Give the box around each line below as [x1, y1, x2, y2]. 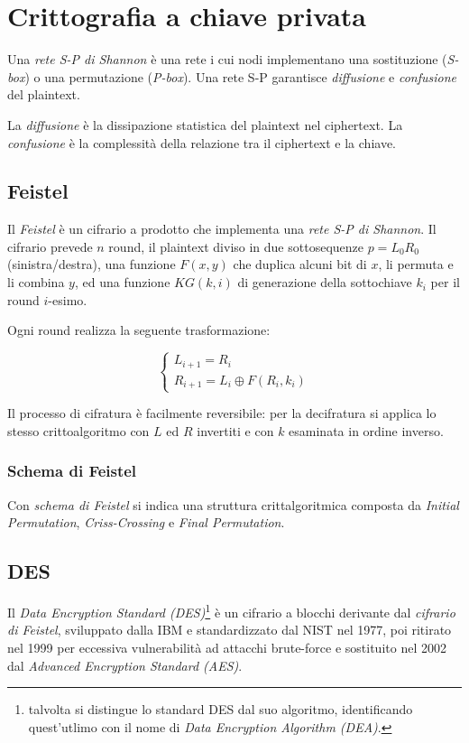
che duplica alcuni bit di [233, 255, 367, 274]
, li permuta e [378, 255, 454, 274]
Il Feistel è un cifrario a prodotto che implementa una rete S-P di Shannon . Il [7, 219, 437, 238]
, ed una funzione [74, 273, 170, 292]
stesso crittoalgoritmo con [7, 421, 150, 440]
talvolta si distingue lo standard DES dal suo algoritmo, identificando [28, 700, 413, 719]
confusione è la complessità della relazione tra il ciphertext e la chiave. [7, 133, 397, 152]
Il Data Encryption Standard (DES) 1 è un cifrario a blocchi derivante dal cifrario [7, 600, 455, 621]
